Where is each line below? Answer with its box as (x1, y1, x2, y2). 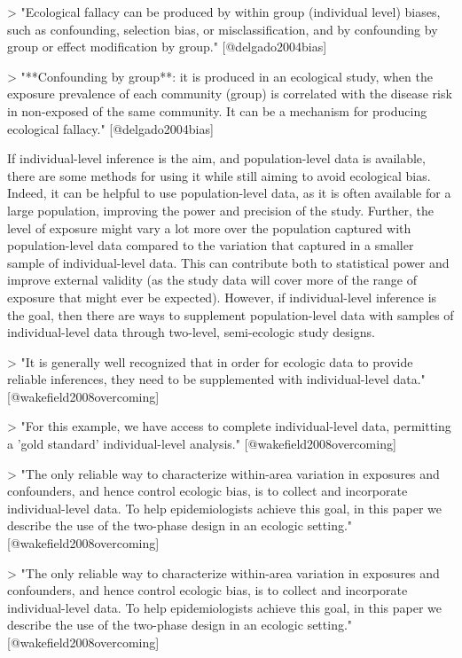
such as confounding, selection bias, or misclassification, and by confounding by (7, 20, 438, 38)
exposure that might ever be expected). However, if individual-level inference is (7, 287, 437, 306)
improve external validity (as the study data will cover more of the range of (7, 270, 417, 289)
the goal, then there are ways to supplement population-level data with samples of (7, 305, 454, 324)
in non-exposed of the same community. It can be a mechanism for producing (7, 101, 427, 120)
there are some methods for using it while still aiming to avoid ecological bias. (7, 166, 431, 184)
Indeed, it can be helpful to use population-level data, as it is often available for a (7, 184, 451, 202)
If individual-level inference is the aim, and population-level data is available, (7, 149, 426, 168)
